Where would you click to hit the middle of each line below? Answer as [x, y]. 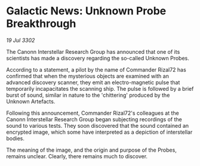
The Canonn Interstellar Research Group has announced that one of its [93, 51]
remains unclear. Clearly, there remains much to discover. [77, 156]
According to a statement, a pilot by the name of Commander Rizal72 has [96, 69]
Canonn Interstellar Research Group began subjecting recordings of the [94, 119]
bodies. [16, 138]
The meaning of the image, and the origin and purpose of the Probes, [92, 150]
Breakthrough [41, 24]
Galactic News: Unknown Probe [86, 11]
